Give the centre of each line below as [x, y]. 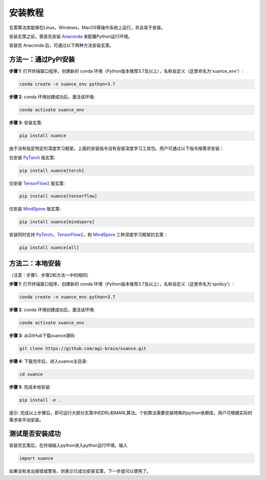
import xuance [36, 458]
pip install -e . [40, 400]
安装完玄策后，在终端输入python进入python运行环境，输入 [68, 445]
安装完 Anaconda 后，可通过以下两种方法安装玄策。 [61, 45]
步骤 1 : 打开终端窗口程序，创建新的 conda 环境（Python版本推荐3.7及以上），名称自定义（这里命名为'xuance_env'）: [126, 71]
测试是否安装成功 [35, 434]
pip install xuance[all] [49, 248]
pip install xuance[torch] [52, 170]
